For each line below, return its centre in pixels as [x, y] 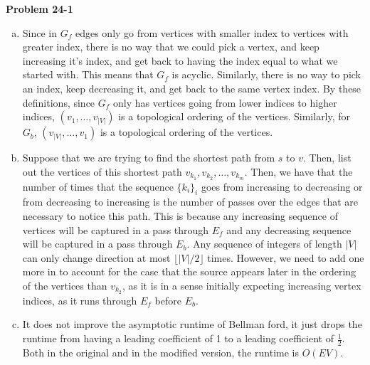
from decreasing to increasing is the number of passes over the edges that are [190, 202]
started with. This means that [88, 74]
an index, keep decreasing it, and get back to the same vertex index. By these [192, 88]
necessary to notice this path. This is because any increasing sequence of [180, 216]
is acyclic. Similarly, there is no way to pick [266, 74]
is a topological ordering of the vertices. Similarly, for [234, 116]
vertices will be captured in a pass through [116, 229]
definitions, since [59, 102]
